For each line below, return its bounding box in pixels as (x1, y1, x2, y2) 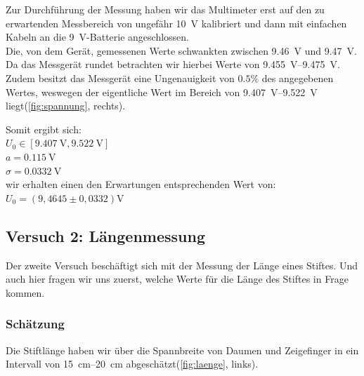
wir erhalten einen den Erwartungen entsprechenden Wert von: (6, 177, 276, 192)
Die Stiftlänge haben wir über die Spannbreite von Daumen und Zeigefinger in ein (6, 342, 359, 357)
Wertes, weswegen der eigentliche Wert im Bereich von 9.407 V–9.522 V (6, 84, 318, 99)
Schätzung (6, 315, 65, 333)
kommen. (6, 285, 45, 300)
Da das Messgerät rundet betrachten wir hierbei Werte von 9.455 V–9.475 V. (6, 57, 340, 72)
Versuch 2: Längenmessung (6, 224, 205, 246)
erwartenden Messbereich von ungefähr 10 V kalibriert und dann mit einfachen (6, 15, 347, 30)
